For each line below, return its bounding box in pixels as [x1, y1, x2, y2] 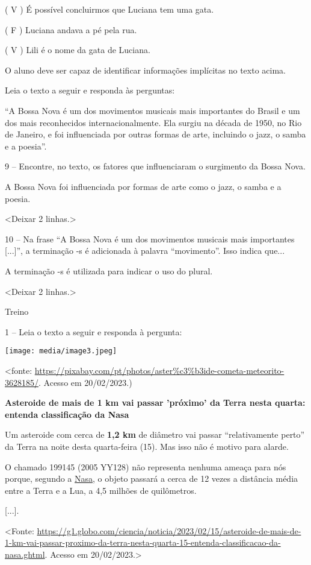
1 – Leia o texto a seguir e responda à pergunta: [5, 325, 182, 338]
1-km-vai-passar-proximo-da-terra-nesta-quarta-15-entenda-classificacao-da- [5, 536, 281, 549]
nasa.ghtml [5, 548, 45, 561]
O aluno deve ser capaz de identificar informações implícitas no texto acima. [5, 63, 286, 76]
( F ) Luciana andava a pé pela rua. [5, 23, 137, 36]
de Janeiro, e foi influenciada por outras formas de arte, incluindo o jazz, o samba [5, 128, 306, 140]
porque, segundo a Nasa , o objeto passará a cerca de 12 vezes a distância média [5, 472, 298, 485]
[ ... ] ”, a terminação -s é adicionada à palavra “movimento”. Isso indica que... [5, 244, 285, 257]
